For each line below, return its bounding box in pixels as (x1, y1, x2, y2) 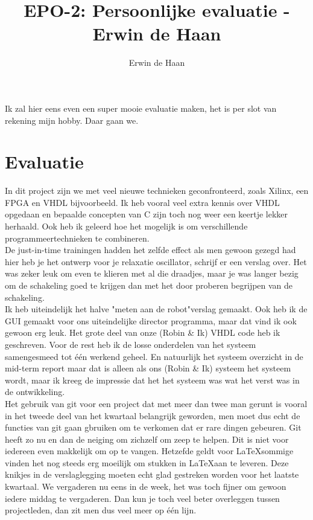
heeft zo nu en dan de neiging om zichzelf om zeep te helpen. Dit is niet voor (5, 432, 289, 445)
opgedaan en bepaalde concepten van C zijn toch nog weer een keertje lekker (5, 208, 288, 220)
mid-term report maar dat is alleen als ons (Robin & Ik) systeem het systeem (5, 362, 291, 374)
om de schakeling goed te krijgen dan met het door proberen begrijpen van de (5, 278, 293, 291)
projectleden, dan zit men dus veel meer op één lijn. (5, 504, 197, 516)
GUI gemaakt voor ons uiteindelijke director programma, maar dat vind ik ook (5, 314, 297, 327)
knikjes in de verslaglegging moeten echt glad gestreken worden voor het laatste (5, 468, 299, 481)
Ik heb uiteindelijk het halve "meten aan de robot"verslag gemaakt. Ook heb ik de (5, 303, 308, 315)
